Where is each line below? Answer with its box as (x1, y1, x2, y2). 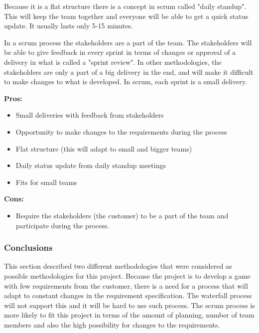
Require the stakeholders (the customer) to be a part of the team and (15, 210, 229, 220)
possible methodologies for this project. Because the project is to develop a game (4, 270, 251, 281)
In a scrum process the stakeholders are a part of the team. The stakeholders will (4, 37, 252, 47)
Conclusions (4, 241, 53, 254)
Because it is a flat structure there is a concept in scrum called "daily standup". (4, 1, 247, 11)
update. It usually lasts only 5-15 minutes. (4, 20, 133, 31)
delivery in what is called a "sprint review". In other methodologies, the (4, 56, 222, 67)
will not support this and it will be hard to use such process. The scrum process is (4, 300, 255, 310)
